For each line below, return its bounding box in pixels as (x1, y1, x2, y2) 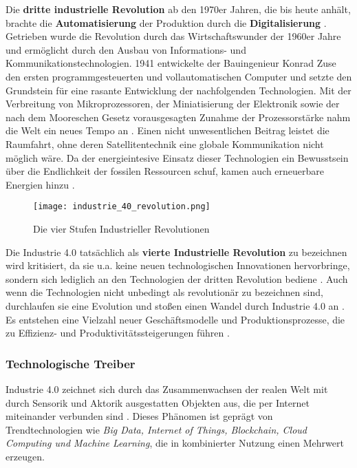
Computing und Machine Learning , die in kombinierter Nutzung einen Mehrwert (6, 436, 344, 450)
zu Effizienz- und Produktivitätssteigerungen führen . (6, 326, 230, 340)
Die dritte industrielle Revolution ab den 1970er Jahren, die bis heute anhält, (6, 2, 351, 16)
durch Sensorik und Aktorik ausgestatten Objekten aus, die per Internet (6, 395, 310, 409)
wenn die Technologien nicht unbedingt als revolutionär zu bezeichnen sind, (6, 285, 323, 299)
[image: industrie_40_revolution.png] (33, 202, 210, 212)
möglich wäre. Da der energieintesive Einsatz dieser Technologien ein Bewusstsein (6, 150, 349, 164)
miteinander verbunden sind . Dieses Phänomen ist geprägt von (6, 409, 273, 423)
